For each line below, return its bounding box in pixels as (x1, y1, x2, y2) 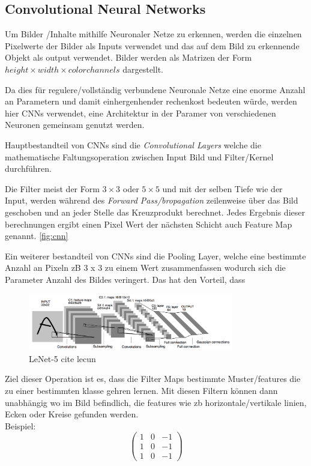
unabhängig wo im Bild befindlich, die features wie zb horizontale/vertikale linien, (5, 396, 307, 408)
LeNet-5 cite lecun (29, 352, 96, 365)
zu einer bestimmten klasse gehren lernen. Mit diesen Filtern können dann (5, 384, 278, 396)
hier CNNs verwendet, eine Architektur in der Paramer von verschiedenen (5, 106, 276, 119)
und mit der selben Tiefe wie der (162, 182, 283, 195)
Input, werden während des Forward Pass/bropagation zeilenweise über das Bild (5, 194, 298, 207)
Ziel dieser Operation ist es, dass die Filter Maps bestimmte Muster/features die (5, 372, 301, 385)
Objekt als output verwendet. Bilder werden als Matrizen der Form (5, 51, 252, 64)
